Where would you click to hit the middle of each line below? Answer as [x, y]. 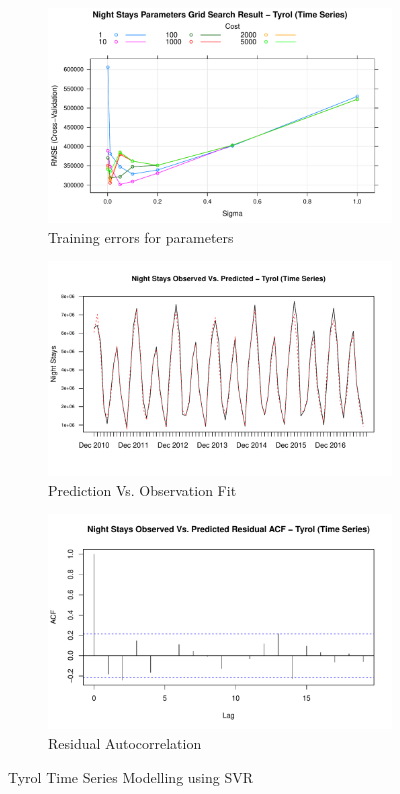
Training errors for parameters [141, 236]
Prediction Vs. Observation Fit [142, 489]
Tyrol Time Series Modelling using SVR [131, 776]
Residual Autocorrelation [125, 742]
